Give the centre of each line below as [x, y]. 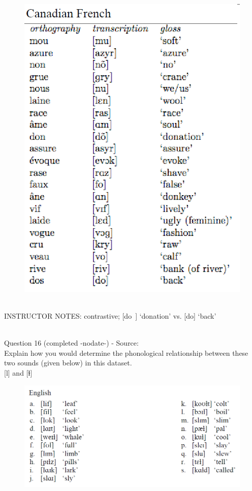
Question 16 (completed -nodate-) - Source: [71, 343]
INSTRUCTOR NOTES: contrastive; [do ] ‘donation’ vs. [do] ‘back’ [110, 316]
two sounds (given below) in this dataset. [68, 363]
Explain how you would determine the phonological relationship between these [126, 352]
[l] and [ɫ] [18, 373]
